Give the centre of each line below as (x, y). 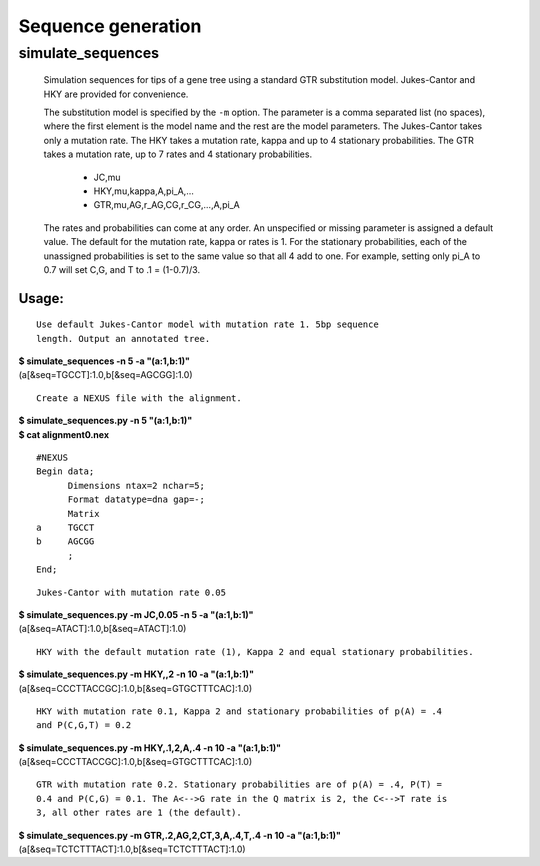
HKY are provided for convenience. (116, 94)
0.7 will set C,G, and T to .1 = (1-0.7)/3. (121, 269)
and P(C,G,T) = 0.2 (84, 725)
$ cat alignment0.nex (64, 434)
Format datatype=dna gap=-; (136, 499)
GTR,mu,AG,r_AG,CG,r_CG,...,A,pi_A (166, 205)
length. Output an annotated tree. (123, 338)
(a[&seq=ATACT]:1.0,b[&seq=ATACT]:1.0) (102, 629)
